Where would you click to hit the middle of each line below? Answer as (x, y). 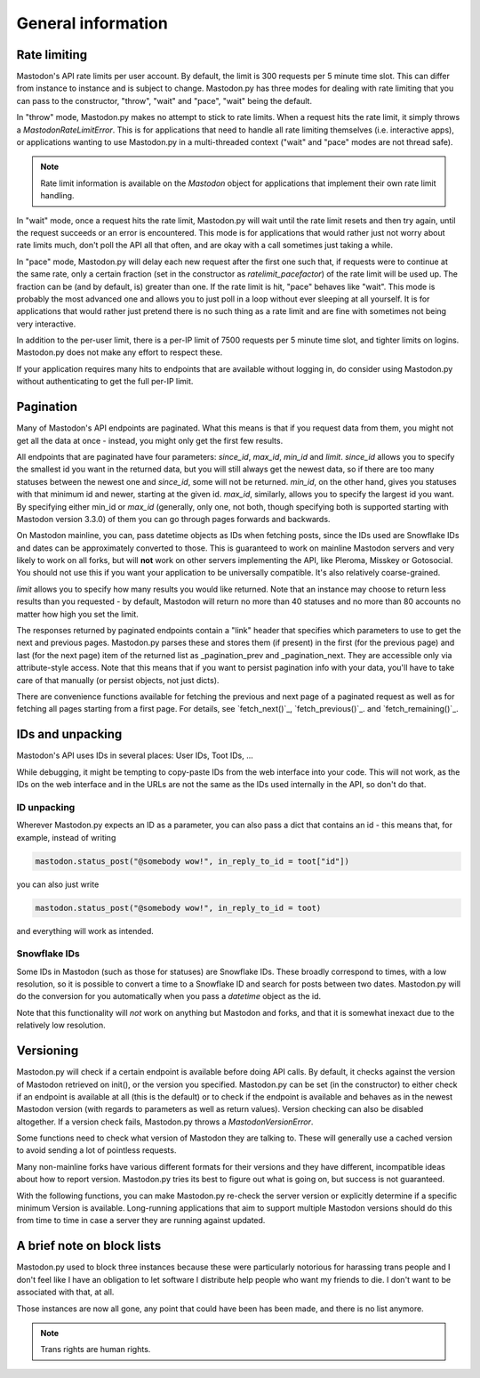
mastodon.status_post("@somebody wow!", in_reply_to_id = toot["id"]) (192, 861)
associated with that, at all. (65, 1292)
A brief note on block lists (89, 1246)
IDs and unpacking (69, 734)
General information (92, 23)
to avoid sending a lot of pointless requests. (96, 1150)
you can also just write (58, 884)
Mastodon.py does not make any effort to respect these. (120, 352)
